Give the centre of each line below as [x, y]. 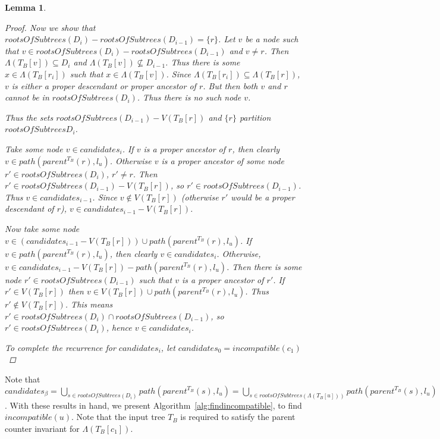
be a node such [272, 39]
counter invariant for [42, 428]
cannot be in [27, 97]
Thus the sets [29, 117]
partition [255, 117]
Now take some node [42, 228]
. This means [89, 304]
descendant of [29, 208]
